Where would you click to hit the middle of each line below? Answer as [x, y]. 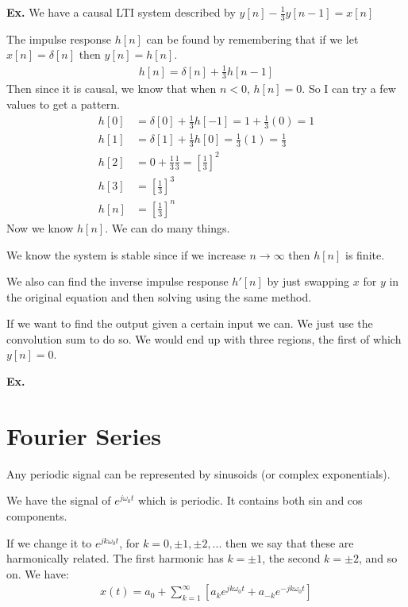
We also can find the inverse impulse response [117, 281]
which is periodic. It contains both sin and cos [250, 500]
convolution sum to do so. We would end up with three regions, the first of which [204, 338]
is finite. [365, 254]
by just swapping [308, 281]
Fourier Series [84, 435]
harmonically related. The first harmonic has [115, 558]
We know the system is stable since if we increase [126, 254]
